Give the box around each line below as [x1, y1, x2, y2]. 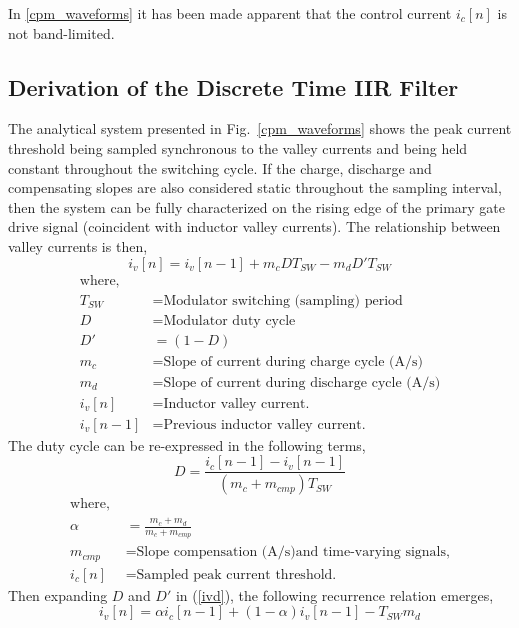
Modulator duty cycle [163, 313, 296, 328]
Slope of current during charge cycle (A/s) [163, 354, 423, 369]
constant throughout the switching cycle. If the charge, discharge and [8, 157, 432, 178]
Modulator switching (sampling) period [163, 293, 403, 308]
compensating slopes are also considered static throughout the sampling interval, [8, 177, 502, 198]
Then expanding [8, 584, 108, 605]
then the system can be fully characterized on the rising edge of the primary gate [8, 196, 506, 217]
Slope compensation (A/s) [136, 545, 296, 560]
